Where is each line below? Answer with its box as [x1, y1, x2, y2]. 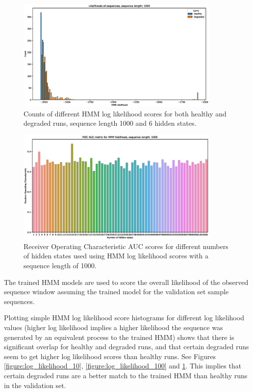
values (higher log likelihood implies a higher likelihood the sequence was [4, 322, 223, 333]
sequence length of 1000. [24, 260, 97, 271]
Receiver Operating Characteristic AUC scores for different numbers [24, 241, 228, 251]
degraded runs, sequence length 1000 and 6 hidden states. [24, 118, 197, 128]
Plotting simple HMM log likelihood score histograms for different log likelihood [4, 312, 244, 323]
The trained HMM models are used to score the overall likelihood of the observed [4, 277, 249, 287]
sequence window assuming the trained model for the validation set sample [4, 286, 229, 297]
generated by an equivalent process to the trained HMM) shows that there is [4, 332, 234, 342]
